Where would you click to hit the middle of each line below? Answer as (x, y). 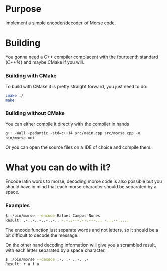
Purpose (23, 9)
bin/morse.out (20, 138)
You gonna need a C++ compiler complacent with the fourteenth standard (82, 57)
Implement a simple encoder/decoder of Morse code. (61, 23)
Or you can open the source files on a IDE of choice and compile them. (78, 147)
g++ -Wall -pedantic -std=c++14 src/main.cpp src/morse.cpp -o (73, 133)
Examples (18, 206)
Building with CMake (31, 75)
